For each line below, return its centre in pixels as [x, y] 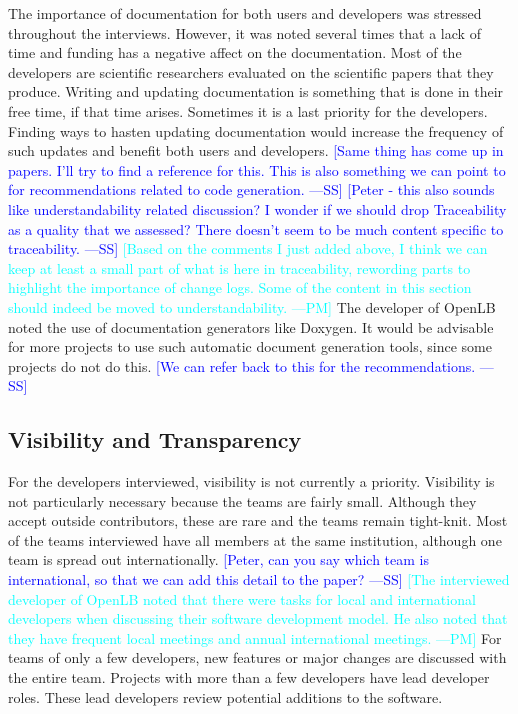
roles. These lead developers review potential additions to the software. [225, 696]
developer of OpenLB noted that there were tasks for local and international [242, 598]
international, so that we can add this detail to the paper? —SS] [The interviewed [259, 579]
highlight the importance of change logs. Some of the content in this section [240, 287]
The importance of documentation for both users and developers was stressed [245, 13]
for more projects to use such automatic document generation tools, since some [250, 346]
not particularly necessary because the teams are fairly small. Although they [242, 500]
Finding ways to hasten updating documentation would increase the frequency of [256, 130]
